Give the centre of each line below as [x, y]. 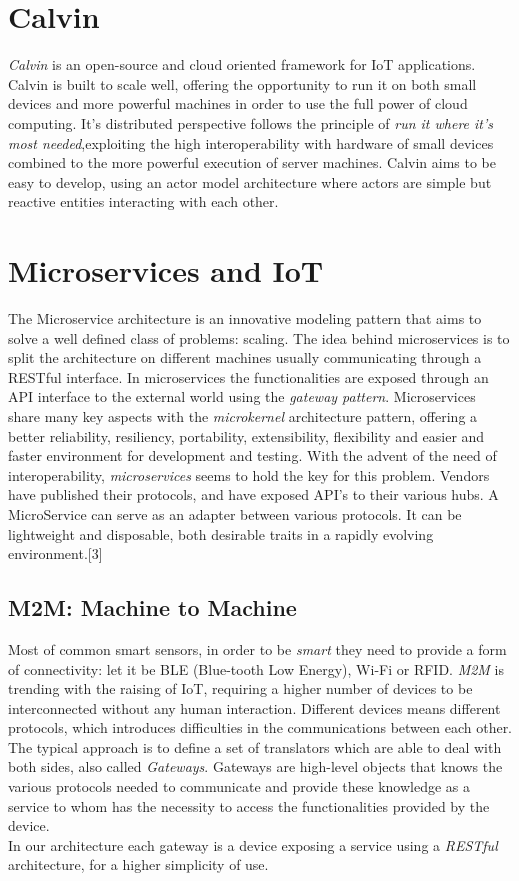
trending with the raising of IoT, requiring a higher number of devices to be [240, 688]
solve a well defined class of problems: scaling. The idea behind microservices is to [259, 337]
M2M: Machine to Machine [152, 607]
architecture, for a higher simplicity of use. [138, 864]
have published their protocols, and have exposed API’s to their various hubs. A [253, 494]
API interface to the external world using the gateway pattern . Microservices [242, 396]
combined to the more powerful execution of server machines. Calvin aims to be [252, 162]
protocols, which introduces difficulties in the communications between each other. [260, 727]
